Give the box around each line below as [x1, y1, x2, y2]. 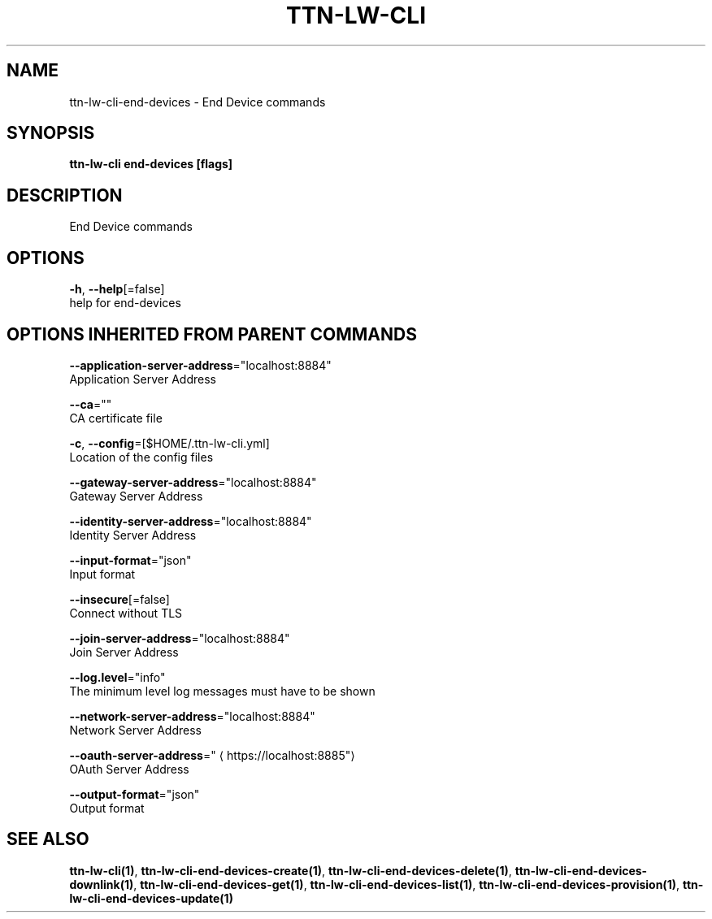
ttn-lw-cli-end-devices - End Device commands [69, 94, 326, 109]
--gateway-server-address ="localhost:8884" [69, 475, 317, 489]
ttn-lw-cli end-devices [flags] [69, 157, 233, 171]
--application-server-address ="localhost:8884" [69, 358, 332, 372]
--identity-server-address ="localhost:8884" [69, 514, 312, 528]
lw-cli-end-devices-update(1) [69, 891, 233, 905]
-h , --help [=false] [69, 282, 165, 297]
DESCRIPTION [7, 184, 123, 206]
